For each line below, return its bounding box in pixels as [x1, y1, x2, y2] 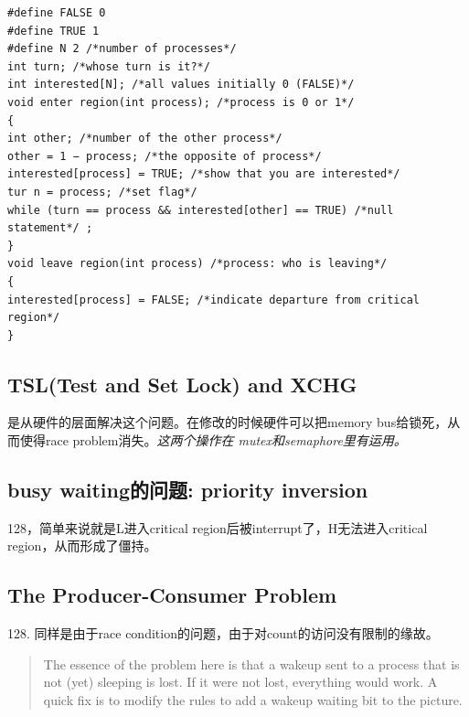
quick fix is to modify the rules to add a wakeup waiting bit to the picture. [43, 690, 463, 710]
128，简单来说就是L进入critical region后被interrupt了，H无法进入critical [7, 518, 428, 537]
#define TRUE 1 [7, 24, 100, 37]
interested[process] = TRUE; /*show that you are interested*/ [7, 167, 400, 181]
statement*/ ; [7, 221, 93, 235]
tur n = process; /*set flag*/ [7, 185, 197, 198]
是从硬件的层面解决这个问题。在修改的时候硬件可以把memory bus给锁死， [7, 412, 448, 432]
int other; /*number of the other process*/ [7, 132, 282, 145]
